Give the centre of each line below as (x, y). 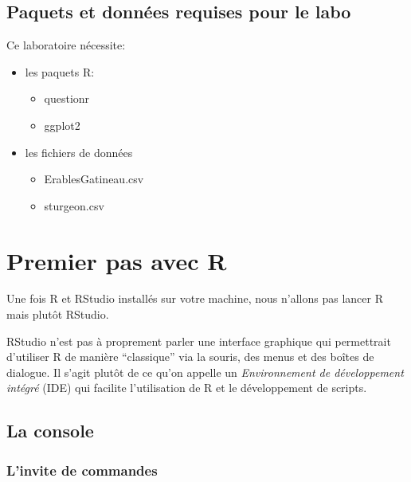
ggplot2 (62, 125)
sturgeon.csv (74, 205)
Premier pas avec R (117, 260)
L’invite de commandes (82, 470)
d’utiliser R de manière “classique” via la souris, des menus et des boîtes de (190, 357)
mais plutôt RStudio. (58, 314)
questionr (67, 98)
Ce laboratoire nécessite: (66, 45)
